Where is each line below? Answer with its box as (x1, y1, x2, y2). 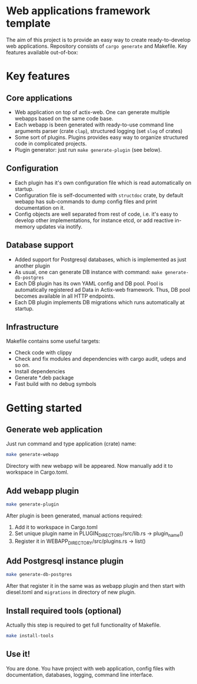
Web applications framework (6, 4, 151, 18)
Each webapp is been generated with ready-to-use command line (14, 121, 174, 128)
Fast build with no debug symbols (14, 380, 97, 387)
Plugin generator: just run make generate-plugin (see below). (14, 146, 162, 153)
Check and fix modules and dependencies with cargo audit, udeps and (14, 356, 186, 363)
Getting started (6, 401, 82, 415)
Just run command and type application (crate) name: (6, 440, 137, 447)
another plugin (14, 262, 51, 269)
